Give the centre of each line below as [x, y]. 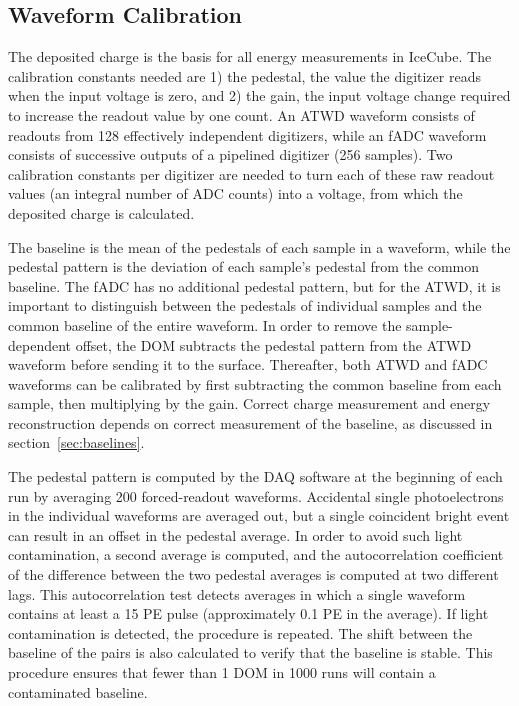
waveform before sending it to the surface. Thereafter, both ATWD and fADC [248, 364]
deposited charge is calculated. [101, 212]
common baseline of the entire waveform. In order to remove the [205, 324]
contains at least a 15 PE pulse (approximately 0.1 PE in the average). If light [248, 613]
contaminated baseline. [78, 691]
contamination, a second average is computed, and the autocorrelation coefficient [256, 554]
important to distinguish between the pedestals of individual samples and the [245, 305]
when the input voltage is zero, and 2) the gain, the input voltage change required [259, 95]
